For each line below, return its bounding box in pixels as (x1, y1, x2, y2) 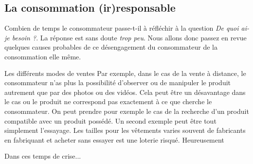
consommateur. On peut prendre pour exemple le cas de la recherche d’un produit (4, 106, 249, 116)
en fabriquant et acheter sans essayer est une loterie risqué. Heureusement (4, 134, 224, 145)
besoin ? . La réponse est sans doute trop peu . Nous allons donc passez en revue (12, 32, 247, 42)
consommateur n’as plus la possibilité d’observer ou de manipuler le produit (4, 77, 231, 88)
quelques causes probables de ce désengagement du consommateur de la (4, 42, 217, 52)
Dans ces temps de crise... (4, 151, 81, 161)
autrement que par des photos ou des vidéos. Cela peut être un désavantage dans (4, 87, 246, 97)
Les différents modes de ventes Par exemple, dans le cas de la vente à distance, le (4, 68, 246, 78)
